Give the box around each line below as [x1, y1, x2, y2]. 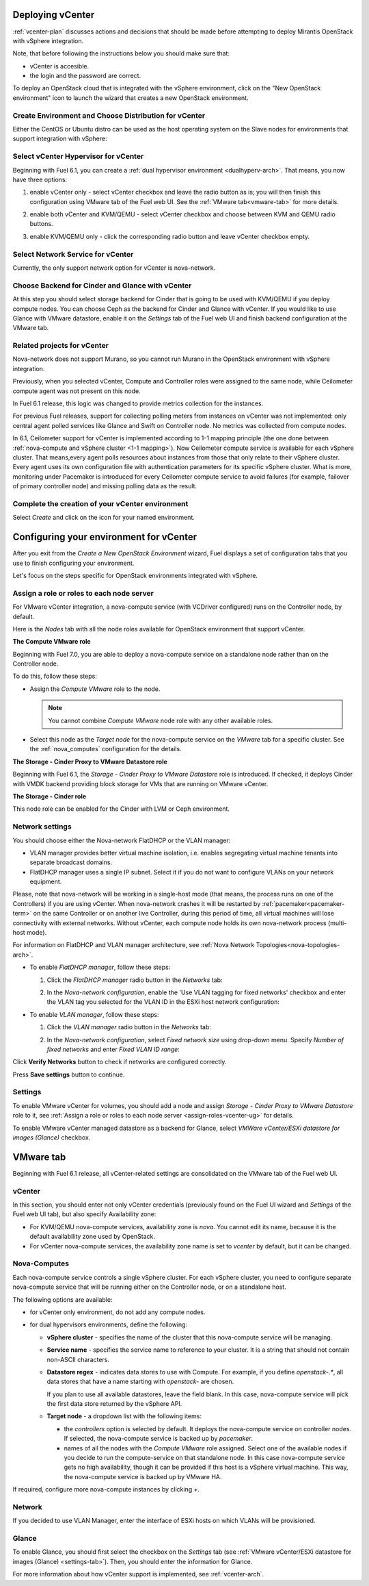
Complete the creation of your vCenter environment [12, 499, 189, 508]
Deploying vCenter [12, 9, 95, 21]
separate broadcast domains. [29, 858, 113, 866]
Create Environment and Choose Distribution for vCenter [12, 110, 205, 120]
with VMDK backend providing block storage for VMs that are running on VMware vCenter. [12, 779, 269, 788]
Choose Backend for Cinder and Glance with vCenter [12, 281, 192, 290]
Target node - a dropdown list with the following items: [46, 1412, 202, 1420]
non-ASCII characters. [46, 1355, 109, 1363]
